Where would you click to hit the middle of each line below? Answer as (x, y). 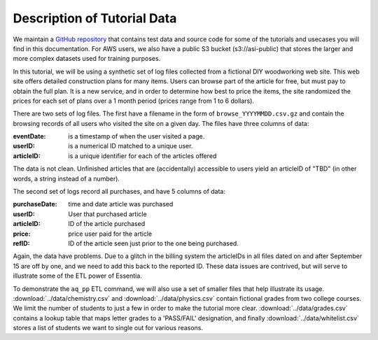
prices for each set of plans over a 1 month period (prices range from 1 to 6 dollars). (134, 101)
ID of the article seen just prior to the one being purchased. (154, 243)
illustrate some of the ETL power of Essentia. (78, 276)
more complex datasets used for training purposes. (87, 59)
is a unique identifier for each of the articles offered (142, 156)
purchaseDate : (35, 204)
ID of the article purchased (107, 224)
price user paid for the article (110, 234)
